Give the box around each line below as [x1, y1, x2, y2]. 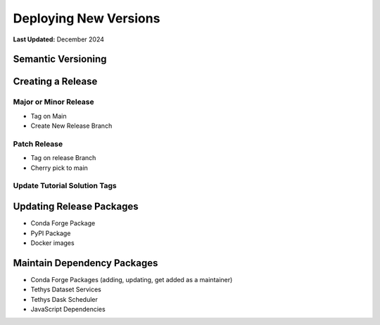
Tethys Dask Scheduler [30, 295, 99, 303]
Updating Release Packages [13, 201, 139, 213]
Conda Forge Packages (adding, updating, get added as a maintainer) [30, 275, 233, 284]
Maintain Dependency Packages [13, 257, 158, 269]
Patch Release [13, 139, 63, 149]
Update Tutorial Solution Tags [13, 181, 117, 191]
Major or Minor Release [13, 97, 94, 107]
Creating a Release [13, 76, 98, 88]
